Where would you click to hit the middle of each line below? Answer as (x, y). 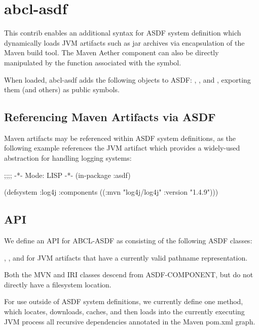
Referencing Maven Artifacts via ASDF (110, 117)
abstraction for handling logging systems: (68, 158)
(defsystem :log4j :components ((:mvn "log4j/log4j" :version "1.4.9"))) (111, 192)
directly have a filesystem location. (58, 284)
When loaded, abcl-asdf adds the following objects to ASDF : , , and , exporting (127, 79)
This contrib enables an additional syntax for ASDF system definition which (123, 33)
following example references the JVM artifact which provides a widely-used (122, 148)
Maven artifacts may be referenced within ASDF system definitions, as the (120, 138)
